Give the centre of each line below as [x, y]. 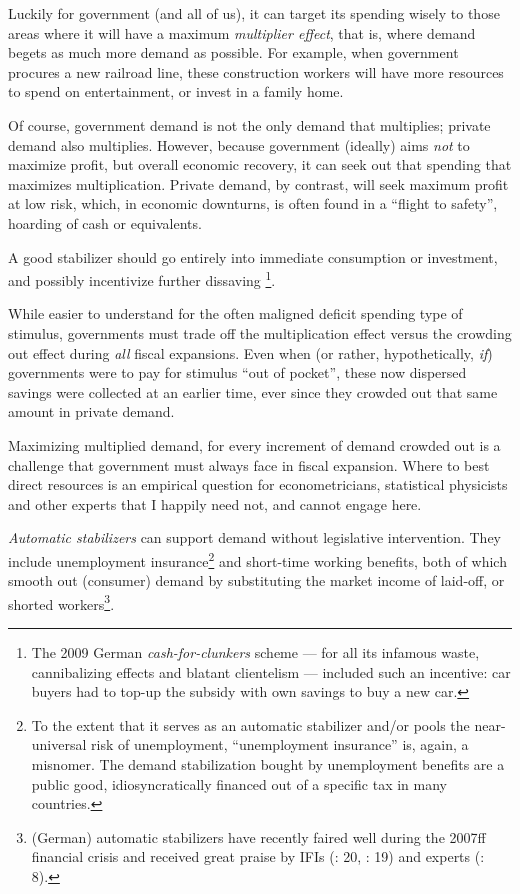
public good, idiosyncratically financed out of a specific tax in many [239, 783]
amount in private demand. [91, 411]
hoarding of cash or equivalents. [105, 222]
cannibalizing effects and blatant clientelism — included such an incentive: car [271, 671]
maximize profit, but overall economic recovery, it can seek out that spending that [260, 164]
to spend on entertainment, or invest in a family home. [176, 91]
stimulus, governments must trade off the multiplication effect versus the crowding [260, 332]
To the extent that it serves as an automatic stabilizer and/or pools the [250, 724]
